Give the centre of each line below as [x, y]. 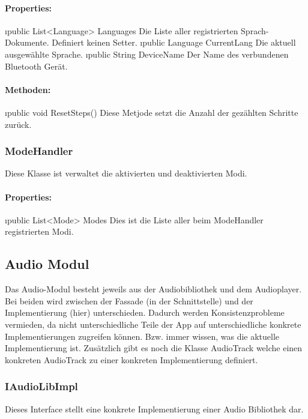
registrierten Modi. [39, 231]
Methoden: [28, 89]
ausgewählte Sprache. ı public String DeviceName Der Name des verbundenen [147, 54]
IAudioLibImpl [41, 386]
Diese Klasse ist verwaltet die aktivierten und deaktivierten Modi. [126, 173]
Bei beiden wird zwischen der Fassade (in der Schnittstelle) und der [129, 300]
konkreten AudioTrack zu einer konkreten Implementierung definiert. [131, 359]
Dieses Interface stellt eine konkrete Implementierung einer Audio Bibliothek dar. [154, 408]
